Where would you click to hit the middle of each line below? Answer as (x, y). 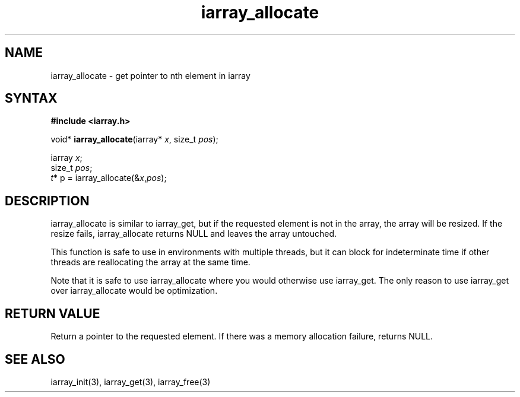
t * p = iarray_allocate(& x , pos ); (109, 178)
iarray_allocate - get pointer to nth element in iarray (150, 75)
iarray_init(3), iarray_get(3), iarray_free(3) (131, 382)
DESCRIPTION (47, 201)
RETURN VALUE (53, 313)
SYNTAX (31, 99)
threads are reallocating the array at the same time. (150, 262)
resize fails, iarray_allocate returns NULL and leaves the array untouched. (194, 234)
